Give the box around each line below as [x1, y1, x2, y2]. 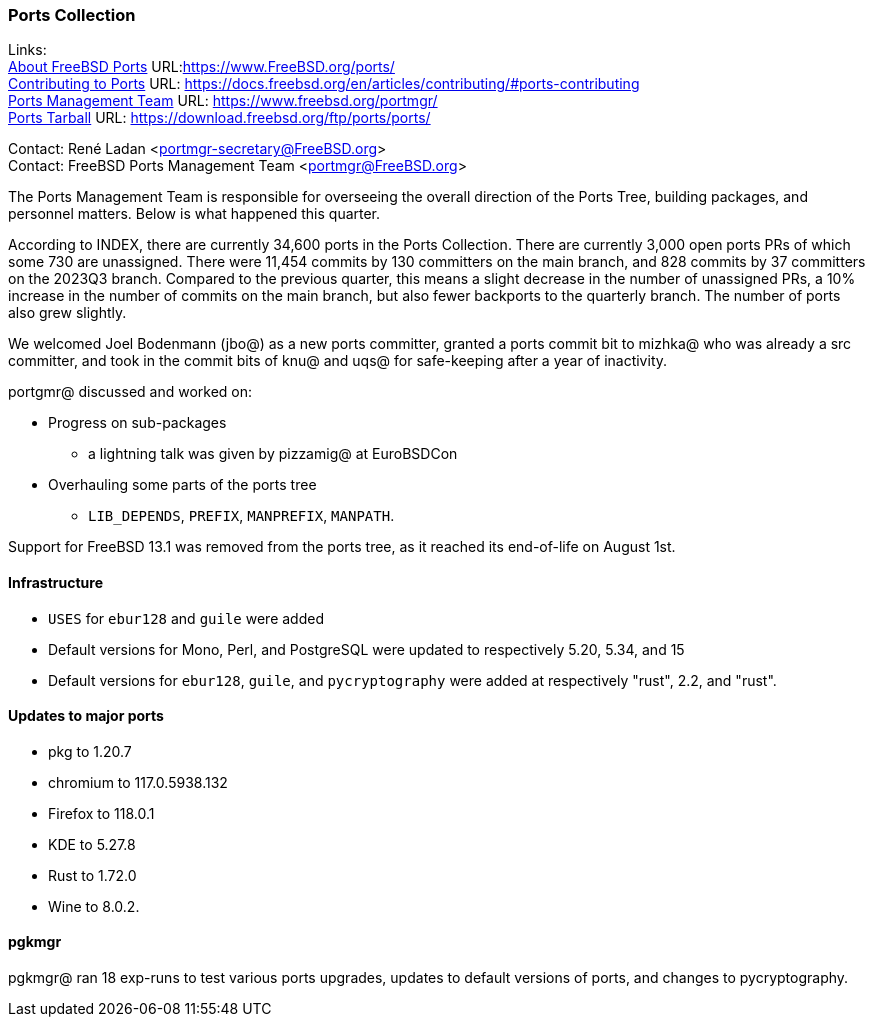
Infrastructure [8, 573, 104, 591]
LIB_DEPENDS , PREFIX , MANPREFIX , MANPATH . [88, 507, 395, 525]
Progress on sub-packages [48, 414, 227, 432]
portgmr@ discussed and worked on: [8, 383, 253, 401]
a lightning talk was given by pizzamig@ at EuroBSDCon [88, 445, 458, 463]
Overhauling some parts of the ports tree [48, 476, 317, 494]
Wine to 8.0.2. [48, 897, 140, 915]
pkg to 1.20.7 [48, 742, 132, 760]
